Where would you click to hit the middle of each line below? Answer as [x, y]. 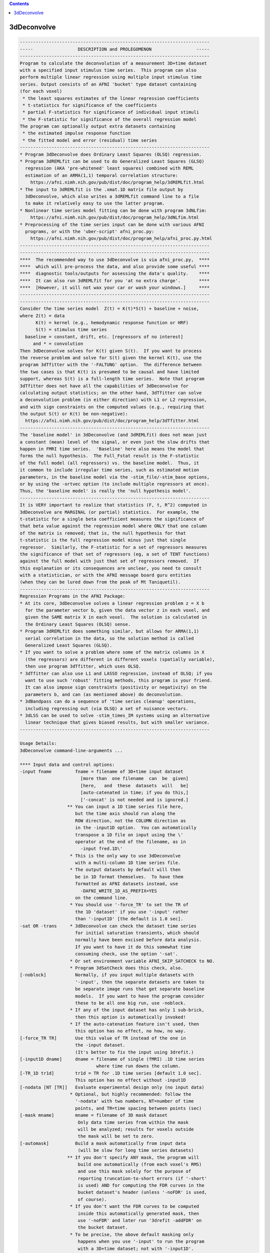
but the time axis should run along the [125, 814]
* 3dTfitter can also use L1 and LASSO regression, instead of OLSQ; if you [116, 673]
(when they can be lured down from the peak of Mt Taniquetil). [100, 582]
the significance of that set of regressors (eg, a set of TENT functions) [115, 554]
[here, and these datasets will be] [134, 785]
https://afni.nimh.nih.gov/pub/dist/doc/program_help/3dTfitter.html [112, 421]
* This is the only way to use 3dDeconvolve [125, 856]
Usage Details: [38, 744]
